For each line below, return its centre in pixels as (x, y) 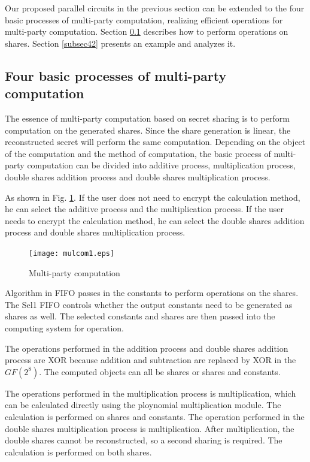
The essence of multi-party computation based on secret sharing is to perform (147, 118)
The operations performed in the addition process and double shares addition (147, 348)
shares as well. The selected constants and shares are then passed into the (140, 316)
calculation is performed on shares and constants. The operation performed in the (155, 416)
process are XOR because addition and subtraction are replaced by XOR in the (151, 360)
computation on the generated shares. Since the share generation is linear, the (148, 130)
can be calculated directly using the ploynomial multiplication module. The (143, 405)
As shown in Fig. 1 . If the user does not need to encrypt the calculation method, (153, 197)
